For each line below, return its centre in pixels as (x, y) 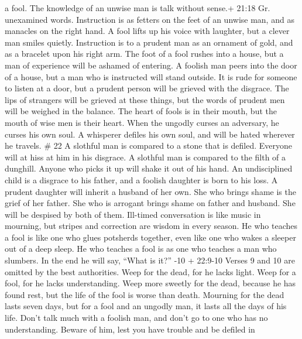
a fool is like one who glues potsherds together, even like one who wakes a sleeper (150, 237)
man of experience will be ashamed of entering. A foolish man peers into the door (151, 65)
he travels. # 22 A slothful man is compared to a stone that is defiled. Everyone (149, 145)
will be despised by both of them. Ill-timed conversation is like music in (133, 214)
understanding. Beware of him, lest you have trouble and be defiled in (130, 329)
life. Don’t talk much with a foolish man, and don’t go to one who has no (136, 318)
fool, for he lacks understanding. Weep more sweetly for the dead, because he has (150, 283)
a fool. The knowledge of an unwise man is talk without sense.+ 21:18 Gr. (138, 8)
